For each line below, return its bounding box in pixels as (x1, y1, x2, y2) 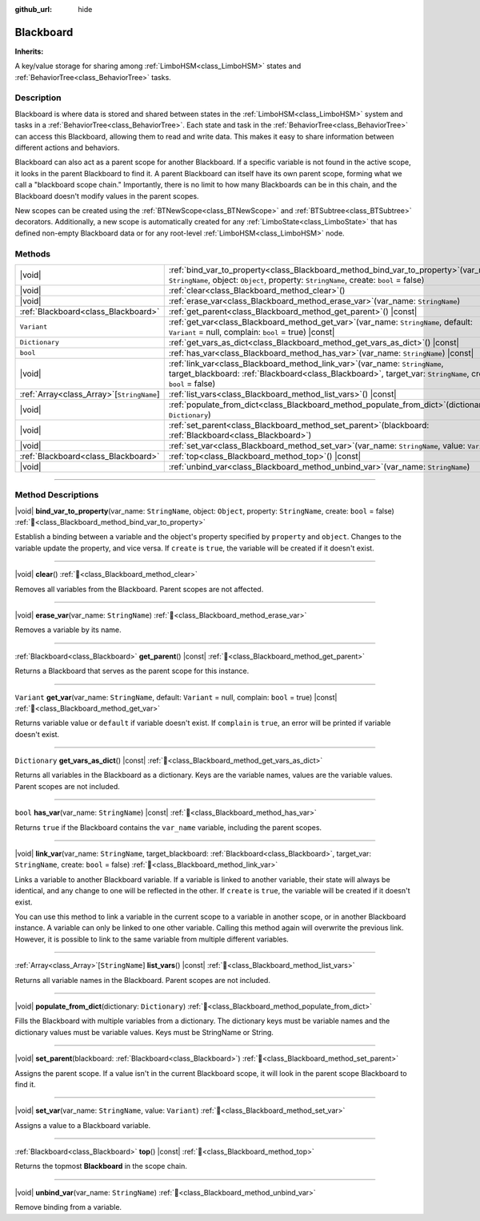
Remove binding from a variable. (14, 1203, 122, 1212)
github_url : (14, 5, 52, 14)
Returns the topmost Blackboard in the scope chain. (14, 1162, 188, 1171)
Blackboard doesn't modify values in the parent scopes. (14, 191, 199, 200)
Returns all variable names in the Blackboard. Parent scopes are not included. (14, 975, 271, 985)
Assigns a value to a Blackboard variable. (14, 1120, 151, 1130)
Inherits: (14, 46, 44, 56)
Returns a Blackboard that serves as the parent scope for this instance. (14, 666, 250, 676)
